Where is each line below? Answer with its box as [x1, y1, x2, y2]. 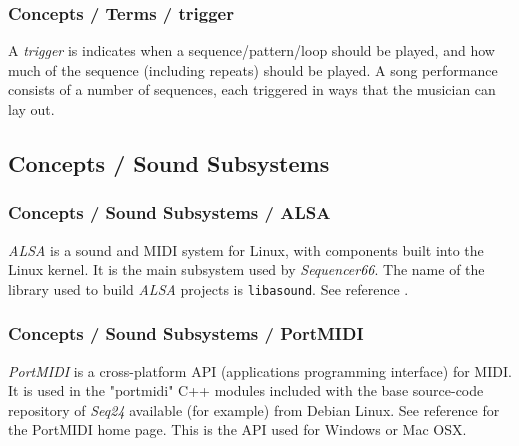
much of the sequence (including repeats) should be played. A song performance [8, 59, 498, 80]
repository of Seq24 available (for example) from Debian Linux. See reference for [8, 399, 500, 420]
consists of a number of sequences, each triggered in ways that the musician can [8, 79, 496, 100]
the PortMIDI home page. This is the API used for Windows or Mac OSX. [8, 419, 467, 440]
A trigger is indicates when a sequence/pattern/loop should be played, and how [8, 40, 495, 61]
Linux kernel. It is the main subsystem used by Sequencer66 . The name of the [8, 259, 485, 280]
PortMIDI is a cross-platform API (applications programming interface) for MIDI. [8, 360, 512, 381]
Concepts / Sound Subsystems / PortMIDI [8, 321, 364, 346]
